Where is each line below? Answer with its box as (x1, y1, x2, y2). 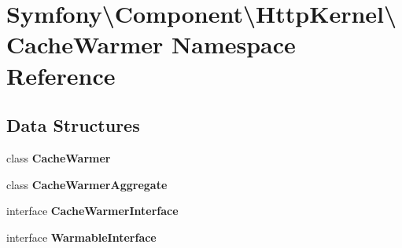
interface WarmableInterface (6, 228, 157, 245)
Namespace (171, 28, 296, 60)
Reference (6, 59, 116, 91)
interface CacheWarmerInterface (6, 202, 179, 219)
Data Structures (6, 113, 140, 137)
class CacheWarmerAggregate (6, 176, 168, 192)
